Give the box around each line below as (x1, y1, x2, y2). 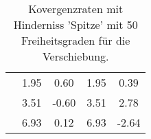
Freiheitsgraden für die (21, 32, 130, 48)
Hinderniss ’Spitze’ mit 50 (13, 17, 138, 32)
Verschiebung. (42, 48, 109, 64)
